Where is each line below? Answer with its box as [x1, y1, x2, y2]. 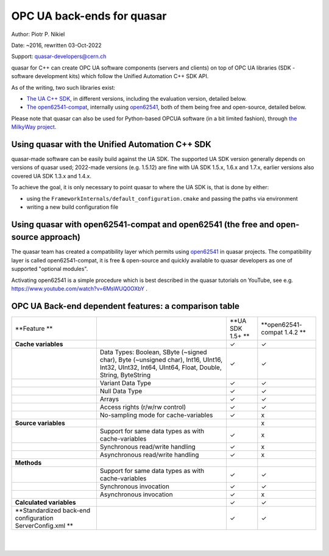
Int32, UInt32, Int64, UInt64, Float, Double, [99, 363, 222, 372]
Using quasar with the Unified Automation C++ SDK [11, 139, 211, 150]
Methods [15, 458, 42, 467]
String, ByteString [99, 370, 151, 379]
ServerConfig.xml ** [15, 521, 73, 530]
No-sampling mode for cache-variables [99, 411, 213, 419]
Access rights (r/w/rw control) [99, 403, 186, 411]
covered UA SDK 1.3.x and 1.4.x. [11, 172, 91, 179]
